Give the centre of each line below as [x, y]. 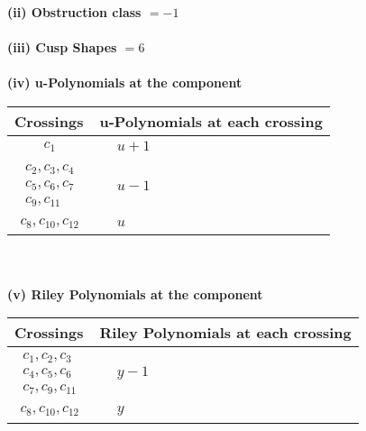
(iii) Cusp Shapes [62, 47]
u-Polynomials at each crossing [211, 121]
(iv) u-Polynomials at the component [125, 83]
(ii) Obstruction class [74, 12]
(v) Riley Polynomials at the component [135, 293]
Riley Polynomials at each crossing [225, 333]
